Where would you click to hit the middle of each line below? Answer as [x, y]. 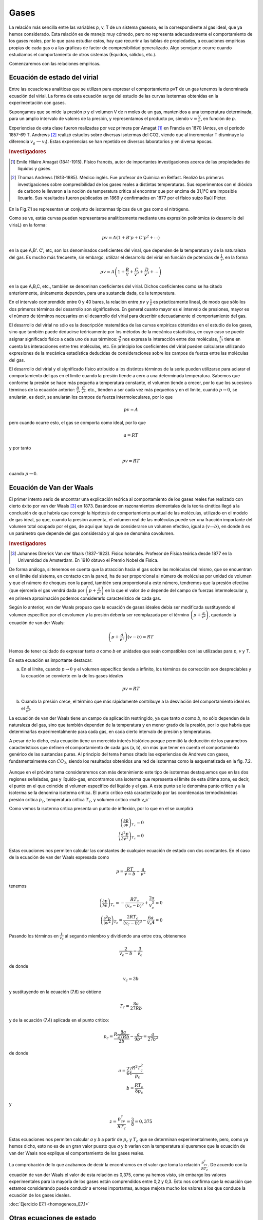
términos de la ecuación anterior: [42, 389]
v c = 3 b [131, 979]
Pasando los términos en [34, 936]
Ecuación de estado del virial [54, 77]
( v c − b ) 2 [134, 906]
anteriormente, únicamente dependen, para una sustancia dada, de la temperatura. [93, 293]
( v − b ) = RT [141, 637]
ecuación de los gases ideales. [40, 1195]
